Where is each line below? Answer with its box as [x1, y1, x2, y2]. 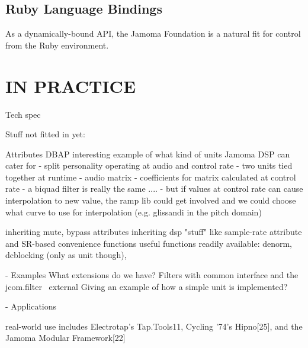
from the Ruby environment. [5, 38, 109, 51]
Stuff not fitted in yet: [5, 128, 85, 140]
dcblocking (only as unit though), [5, 249, 127, 261]
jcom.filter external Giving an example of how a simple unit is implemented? [5, 280, 288, 292]
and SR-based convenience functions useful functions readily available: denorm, [5, 237, 293, 249]
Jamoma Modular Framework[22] [5, 331, 126, 344]
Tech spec [5, 108, 41, 120]
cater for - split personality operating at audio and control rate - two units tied [5, 159, 293, 172]
